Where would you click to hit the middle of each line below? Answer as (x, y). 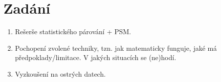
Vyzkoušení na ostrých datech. (60, 73)
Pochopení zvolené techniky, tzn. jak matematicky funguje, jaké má (116, 48)
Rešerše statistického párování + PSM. (73, 31)
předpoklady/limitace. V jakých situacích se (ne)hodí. (96, 57)
